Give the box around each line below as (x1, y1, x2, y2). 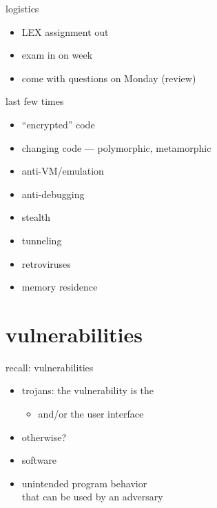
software (21, 453, 57, 467)
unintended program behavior (21, 476, 147, 490)
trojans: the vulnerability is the (21, 383, 154, 398)
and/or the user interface (38, 407, 144, 421)
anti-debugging (21, 186, 85, 201)
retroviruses (21, 256, 71, 271)
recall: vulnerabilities (6, 360, 94, 374)
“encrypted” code (21, 117, 95, 131)
